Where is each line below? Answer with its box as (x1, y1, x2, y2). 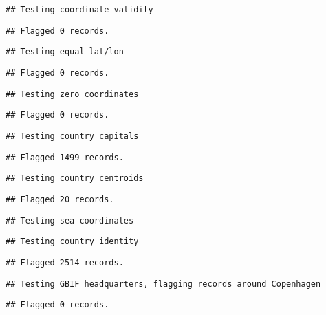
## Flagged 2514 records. (6, 257, 124, 268)
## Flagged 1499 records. (6, 152, 124, 162)
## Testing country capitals (6, 131, 139, 141)
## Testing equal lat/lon (6, 47, 124, 57)
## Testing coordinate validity (6, 5, 153, 14)
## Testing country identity (6, 237, 139, 247)
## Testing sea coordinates (6, 215, 134, 226)
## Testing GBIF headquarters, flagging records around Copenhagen (6, 279, 321, 289)
